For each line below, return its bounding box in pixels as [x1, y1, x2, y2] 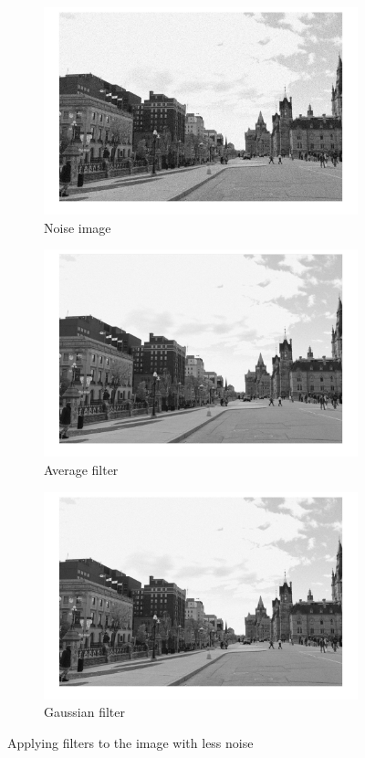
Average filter [44, 459, 119, 479]
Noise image [44, 217, 111, 237]
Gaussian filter [44, 702, 125, 721]
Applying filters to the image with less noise [7, 732, 254, 752]
